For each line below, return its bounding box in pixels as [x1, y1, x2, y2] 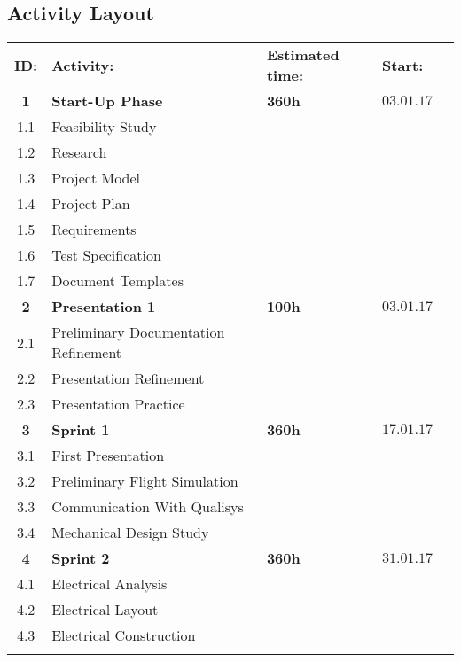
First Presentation [51, 445, 165, 466]
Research [51, 142, 107, 163]
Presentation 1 [51, 296, 156, 317]
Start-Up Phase [51, 90, 163, 112]
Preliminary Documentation [51, 322, 225, 343]
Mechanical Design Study [51, 522, 209, 543]
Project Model [51, 167, 141, 189]
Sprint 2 [51, 548, 110, 569]
